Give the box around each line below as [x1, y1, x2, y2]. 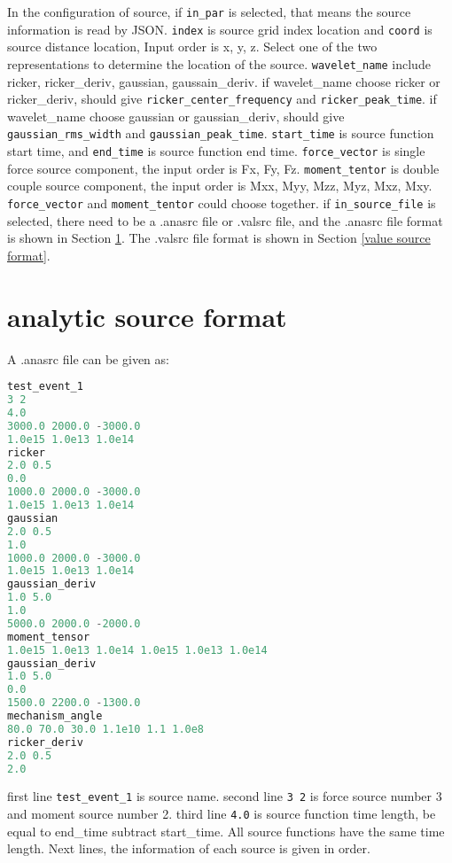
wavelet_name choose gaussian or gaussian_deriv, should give [7, 106, 345, 125]
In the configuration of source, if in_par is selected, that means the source [7, 3, 411, 20]
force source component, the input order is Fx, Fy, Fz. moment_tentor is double [7, 159, 440, 177]
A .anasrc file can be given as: [7, 349, 169, 368]
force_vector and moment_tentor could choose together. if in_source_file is [7, 193, 436, 212]
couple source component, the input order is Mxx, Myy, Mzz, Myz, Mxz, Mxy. [7, 176, 433, 195]
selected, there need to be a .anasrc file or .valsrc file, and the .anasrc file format [7, 211, 443, 229]
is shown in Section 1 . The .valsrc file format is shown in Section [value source [7, 229, 431, 247]
